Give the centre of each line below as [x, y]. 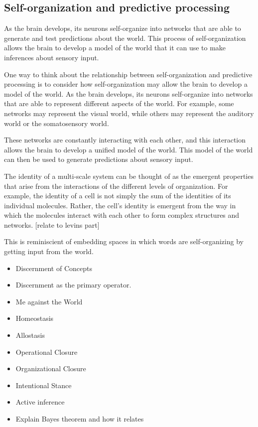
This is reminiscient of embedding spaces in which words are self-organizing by [124, 241]
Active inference [40, 402]
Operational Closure [47, 352]
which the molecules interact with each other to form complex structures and [122, 215]
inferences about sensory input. [52, 57]
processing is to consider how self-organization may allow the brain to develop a [126, 84]
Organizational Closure [51, 368]
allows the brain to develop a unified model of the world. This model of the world [129, 149]
